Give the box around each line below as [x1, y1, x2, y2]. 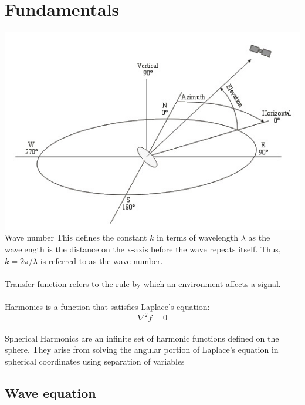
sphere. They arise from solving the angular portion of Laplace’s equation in [5, 343, 279, 356]
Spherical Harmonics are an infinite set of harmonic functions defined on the [5, 332, 279, 344]
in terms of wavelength [157, 231, 239, 244]
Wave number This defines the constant [5, 231, 147, 244]
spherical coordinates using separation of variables [5, 355, 185, 367]
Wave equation [5, 383, 96, 401]
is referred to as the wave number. [40, 254, 163, 266]
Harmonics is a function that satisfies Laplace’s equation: [5, 300, 210, 312]
